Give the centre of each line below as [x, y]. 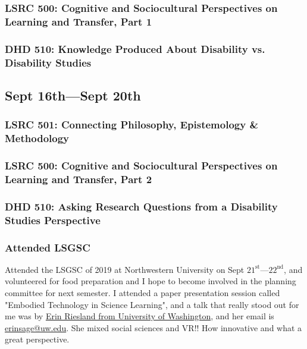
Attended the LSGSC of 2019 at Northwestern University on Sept [125, 269]
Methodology [37, 138]
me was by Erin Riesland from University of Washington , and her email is [140, 316]
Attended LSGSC [48, 247]
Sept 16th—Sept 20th [73, 95]
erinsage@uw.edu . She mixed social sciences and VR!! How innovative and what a [153, 327]
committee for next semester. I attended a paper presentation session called [142, 293]
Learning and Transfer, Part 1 [79, 21]
